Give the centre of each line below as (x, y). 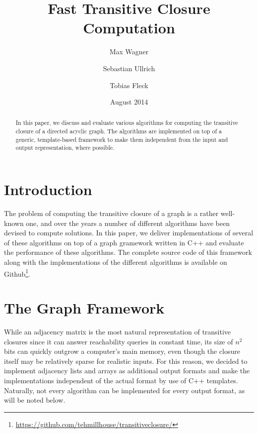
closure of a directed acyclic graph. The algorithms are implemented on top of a (119, 131)
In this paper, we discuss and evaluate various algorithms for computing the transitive (127, 123)
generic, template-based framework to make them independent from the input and (122, 139)
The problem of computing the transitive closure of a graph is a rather (111, 213)
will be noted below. (35, 400)
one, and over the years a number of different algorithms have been (128, 223)
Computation (129, 28)
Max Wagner (129, 52)
